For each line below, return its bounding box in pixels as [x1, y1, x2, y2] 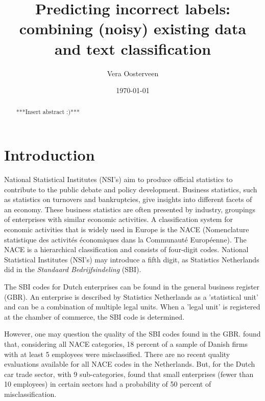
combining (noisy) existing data [19, 18, 247, 39]
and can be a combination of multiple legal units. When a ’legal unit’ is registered [4, 301, 260, 312]
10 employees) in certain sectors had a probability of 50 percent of [4, 378, 211, 389]
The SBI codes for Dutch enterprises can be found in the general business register [4, 281, 260, 292]
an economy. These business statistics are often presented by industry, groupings [4, 204, 256, 214]
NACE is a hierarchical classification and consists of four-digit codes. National [4, 244, 249, 255]
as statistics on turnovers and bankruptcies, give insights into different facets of [4, 194, 252, 205]
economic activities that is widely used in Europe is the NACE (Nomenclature [4, 224, 249, 235]
